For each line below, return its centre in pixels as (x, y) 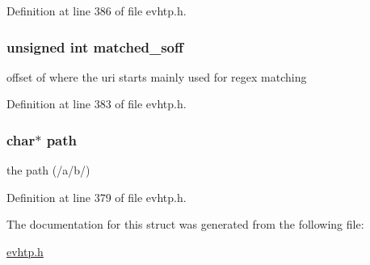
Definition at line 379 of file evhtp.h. (97, 197)
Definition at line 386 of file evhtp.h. (97, 11)
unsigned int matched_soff (95, 46)
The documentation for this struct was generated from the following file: (185, 224)
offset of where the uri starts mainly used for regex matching (157, 76)
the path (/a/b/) (48, 170)
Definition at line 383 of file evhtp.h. (97, 104)
